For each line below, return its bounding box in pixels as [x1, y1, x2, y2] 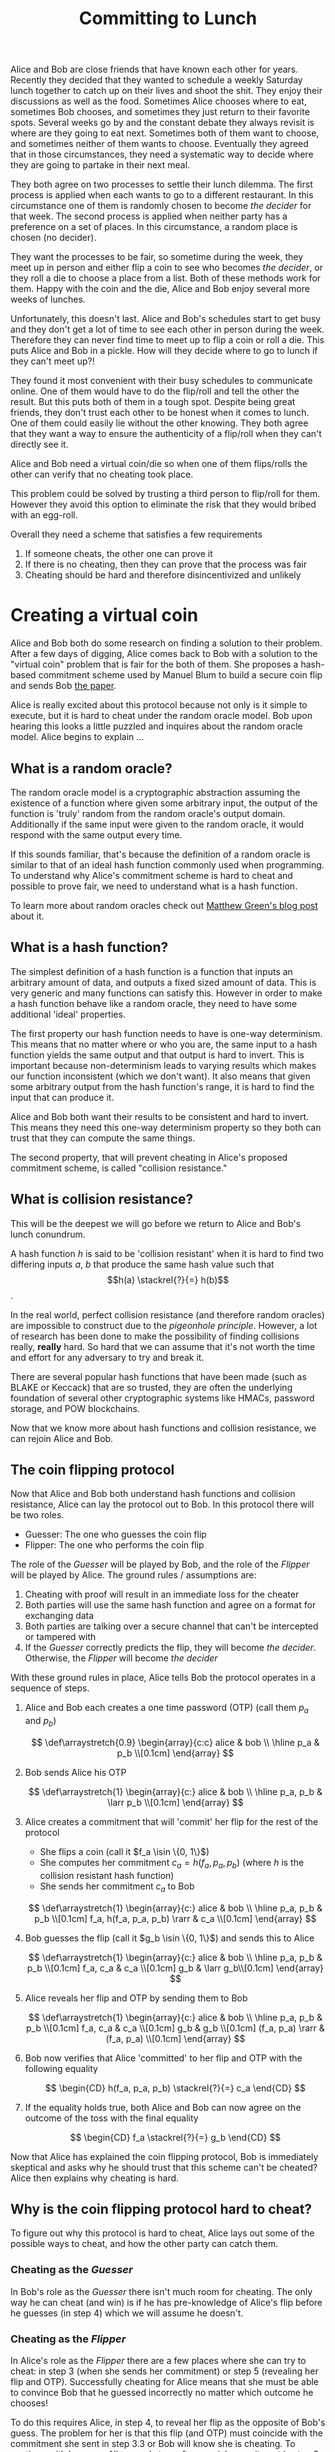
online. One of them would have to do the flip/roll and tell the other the [10, 385, 300, 397]
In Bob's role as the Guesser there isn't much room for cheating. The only [10, 2285, 313, 2297]
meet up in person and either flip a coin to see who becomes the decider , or [10, 262, 324, 274]
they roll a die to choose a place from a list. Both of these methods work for [10, 272, 322, 284]
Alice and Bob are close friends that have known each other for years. [10, 63, 299, 76]
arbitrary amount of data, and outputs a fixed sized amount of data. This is [10, 976, 317, 988]
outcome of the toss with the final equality [24, 2112, 199, 2124]
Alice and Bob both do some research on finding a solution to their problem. [10, 637, 323, 649]
